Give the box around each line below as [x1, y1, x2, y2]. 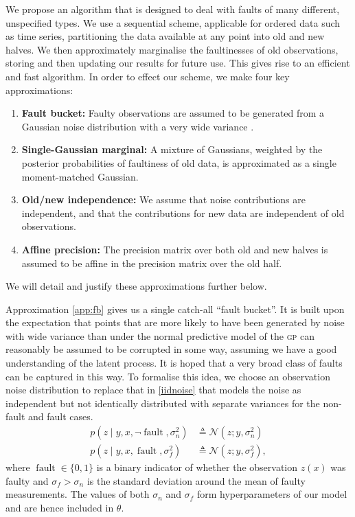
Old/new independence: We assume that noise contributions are [21, 192, 306, 207]
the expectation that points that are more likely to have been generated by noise [5, 315, 345, 330]
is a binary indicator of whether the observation [96, 460, 298, 474]
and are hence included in [5, 500, 114, 514]
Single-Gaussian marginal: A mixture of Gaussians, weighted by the [21, 142, 323, 157]
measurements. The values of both [5, 487, 150, 501]
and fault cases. [28, 409, 93, 424]
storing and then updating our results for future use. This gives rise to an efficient [5, 56, 350, 70]
